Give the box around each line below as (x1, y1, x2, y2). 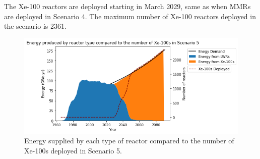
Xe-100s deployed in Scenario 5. (24, 145, 122, 155)
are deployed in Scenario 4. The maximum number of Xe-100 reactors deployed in (4, 11, 256, 21)
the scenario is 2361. (4, 21, 67, 31)
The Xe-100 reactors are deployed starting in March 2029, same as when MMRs (4, 1, 251, 11)
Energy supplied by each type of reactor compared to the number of (24, 135, 234, 146)
